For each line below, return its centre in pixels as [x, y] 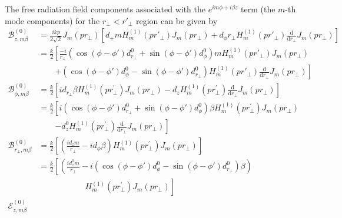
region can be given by [177, 20]
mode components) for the [52, 20]
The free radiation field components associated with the [105, 9]
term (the [258, 9]
